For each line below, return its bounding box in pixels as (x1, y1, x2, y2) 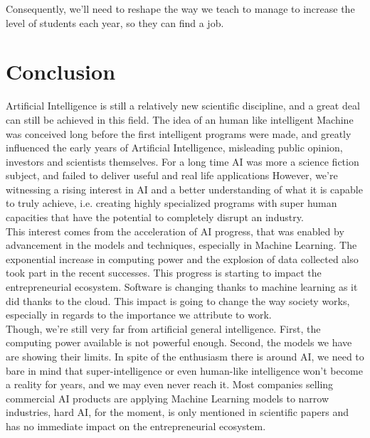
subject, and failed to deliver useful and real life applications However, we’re (6, 168, 338, 183)
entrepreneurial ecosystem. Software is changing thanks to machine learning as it (6, 279, 358, 294)
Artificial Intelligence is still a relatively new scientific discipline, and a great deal (6, 98, 360, 113)
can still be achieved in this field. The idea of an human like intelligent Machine (6, 112, 354, 127)
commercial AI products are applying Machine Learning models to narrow (6, 390, 329, 405)
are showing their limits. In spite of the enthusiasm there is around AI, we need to (6, 349, 364, 363)
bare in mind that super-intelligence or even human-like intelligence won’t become (6, 363, 363, 378)
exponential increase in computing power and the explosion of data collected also (6, 251, 359, 266)
